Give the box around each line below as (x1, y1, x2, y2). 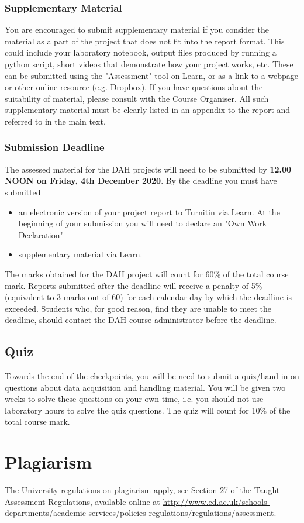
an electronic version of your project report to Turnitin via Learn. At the (18, 205, 280, 218)
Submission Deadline (5, 140, 105, 154)
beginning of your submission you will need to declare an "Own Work (18, 217, 267, 229)
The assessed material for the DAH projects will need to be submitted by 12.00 (5, 163, 292, 175)
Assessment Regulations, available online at (5, 495, 160, 507)
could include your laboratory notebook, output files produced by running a (5, 46, 277, 59)
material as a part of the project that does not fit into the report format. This (5, 35, 285, 47)
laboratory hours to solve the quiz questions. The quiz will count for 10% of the (5, 404, 291, 416)
